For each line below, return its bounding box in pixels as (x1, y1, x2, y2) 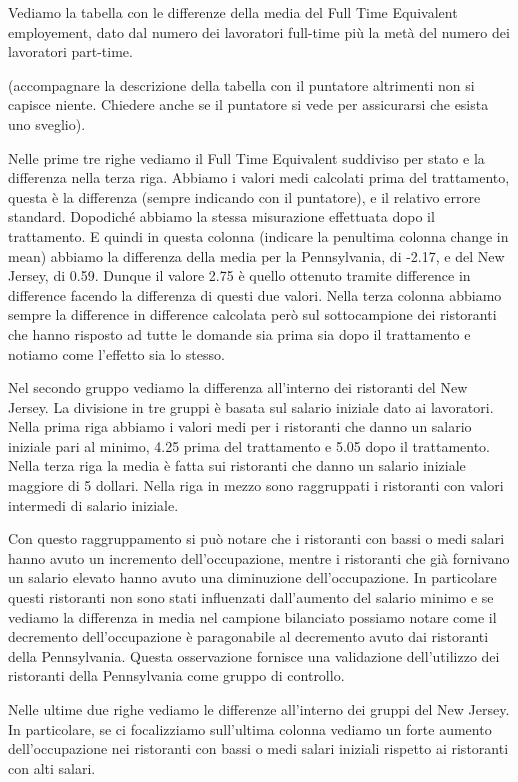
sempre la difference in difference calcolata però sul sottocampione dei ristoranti (8, 304, 497, 325)
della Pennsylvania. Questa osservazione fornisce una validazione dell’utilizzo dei (8, 645, 500, 666)
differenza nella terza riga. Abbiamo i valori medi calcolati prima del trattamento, (8, 167, 510, 188)
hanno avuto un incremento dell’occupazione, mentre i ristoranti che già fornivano (8, 547, 510, 568)
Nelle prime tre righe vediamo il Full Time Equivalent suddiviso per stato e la (8, 147, 485, 168)
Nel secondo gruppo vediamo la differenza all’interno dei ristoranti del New (8, 377, 468, 398)
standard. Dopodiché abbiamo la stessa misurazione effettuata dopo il (8, 206, 435, 227)
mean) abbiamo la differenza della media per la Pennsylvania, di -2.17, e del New (8, 245, 505, 266)
